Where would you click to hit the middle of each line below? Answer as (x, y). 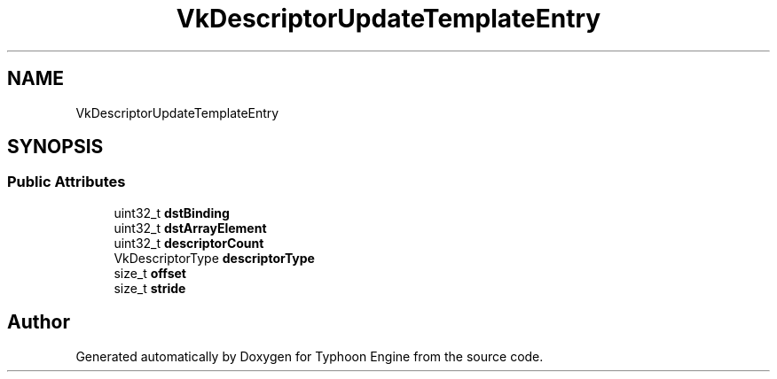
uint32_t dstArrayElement (190, 228)
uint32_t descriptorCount (189, 243)
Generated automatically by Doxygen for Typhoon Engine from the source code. (310, 356)
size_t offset (150, 273)
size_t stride (150, 288)
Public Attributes (67, 182)
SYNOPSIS (55, 147)
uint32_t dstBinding (172, 213)
